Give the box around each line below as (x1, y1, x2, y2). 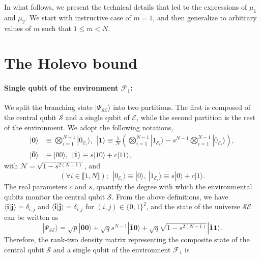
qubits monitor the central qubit (4, 191, 105, 202)
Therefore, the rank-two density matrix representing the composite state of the (4, 234, 250, 245)
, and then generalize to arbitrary (153, 12, 257, 22)
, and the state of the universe (146, 201, 240, 212)
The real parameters (4, 181, 67, 192)
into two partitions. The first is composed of (113, 102, 251, 112)
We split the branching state (4, 102, 93, 112)
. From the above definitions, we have (111, 191, 228, 202)
